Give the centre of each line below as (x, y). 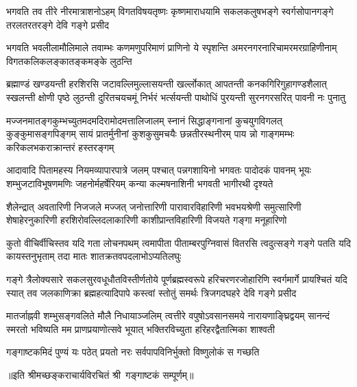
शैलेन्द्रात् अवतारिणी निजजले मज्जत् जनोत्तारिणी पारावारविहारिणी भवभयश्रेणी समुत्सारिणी (154, 206)
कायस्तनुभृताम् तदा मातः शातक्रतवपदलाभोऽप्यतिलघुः (94, 256)
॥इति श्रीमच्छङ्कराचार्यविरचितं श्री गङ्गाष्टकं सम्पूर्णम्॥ (100, 374)
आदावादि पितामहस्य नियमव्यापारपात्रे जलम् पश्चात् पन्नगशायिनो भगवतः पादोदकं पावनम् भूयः (159, 170)
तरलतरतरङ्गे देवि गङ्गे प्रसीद (58, 24)
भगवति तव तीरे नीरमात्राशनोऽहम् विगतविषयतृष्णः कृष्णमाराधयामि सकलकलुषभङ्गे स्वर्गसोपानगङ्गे (170, 11)
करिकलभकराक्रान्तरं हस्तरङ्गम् (60, 147)
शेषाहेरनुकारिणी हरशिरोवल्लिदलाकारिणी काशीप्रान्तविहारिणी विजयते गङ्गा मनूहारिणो (147, 220)
